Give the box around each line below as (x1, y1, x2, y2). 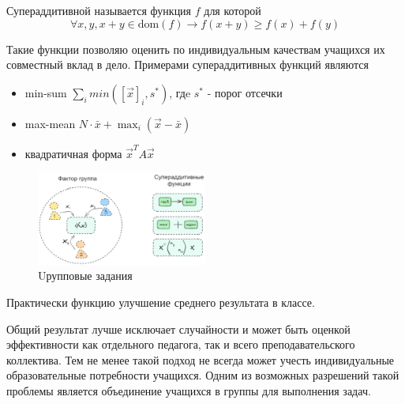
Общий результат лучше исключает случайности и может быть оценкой (6, 320, 351, 337)
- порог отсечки (207, 84, 283, 100)
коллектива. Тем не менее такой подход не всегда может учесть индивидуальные (6, 351, 395, 368)
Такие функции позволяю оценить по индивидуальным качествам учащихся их (6, 40, 385, 57)
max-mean (24, 115, 76, 131)
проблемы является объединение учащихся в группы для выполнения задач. (6, 383, 371, 399)
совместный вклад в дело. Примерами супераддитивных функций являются (6, 56, 369, 73)
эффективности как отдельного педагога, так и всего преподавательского (6, 336, 355, 353)
